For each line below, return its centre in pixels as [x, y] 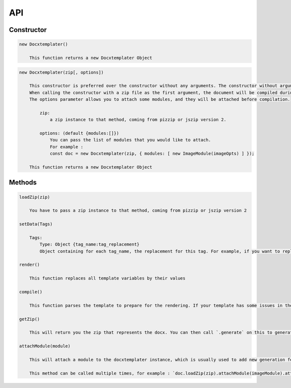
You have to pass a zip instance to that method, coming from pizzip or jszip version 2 [138, 210]
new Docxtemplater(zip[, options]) [61, 72]
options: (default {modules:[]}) [79, 133]
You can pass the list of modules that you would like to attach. [130, 140]
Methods [23, 182]
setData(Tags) [36, 224]
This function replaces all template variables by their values [107, 278]
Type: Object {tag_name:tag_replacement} [89, 244]
